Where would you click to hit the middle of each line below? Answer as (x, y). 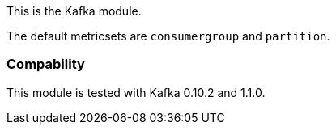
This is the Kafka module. (74, 11)
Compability (46, 64)
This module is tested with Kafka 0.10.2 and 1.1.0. (136, 92)
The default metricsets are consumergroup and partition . (168, 36)
